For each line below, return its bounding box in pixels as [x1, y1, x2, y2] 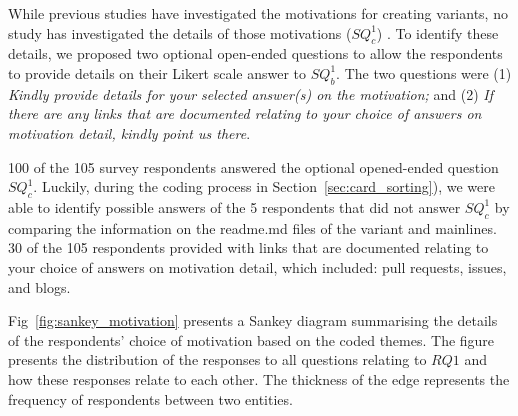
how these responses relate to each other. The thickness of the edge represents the [8, 368, 510, 389]
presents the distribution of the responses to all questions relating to [8, 349, 427, 370]
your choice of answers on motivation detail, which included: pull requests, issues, [8, 256, 507, 277]
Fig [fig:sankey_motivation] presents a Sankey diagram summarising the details [8, 310, 498, 331]
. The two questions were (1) [336, 62, 512, 83]
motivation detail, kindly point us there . [8, 122, 251, 143]
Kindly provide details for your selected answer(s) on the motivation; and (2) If [8, 83, 494, 104]
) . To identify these [376, 22, 499, 43]
